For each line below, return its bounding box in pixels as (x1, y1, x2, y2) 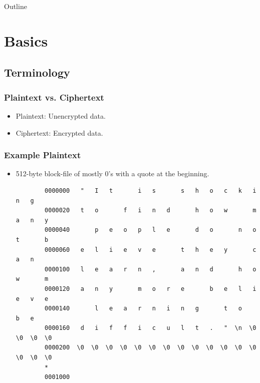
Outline (4, 1, 27, 11)
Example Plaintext (4, 149, 81, 161)
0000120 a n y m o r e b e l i (45, 285, 256, 292)
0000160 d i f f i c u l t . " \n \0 (45, 324, 256, 332)
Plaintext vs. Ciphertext (4, 91, 104, 103)
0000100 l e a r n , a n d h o (45, 265, 256, 273)
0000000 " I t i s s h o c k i (45, 187, 256, 194)
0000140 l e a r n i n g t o (45, 305, 242, 312)
